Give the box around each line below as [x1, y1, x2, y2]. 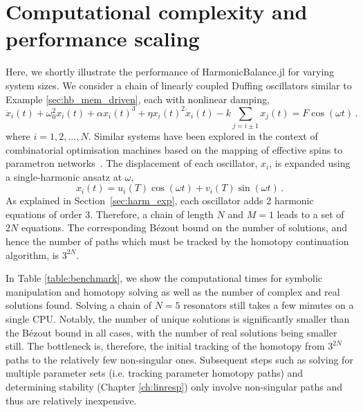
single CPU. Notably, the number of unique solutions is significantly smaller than [6, 312, 350, 326]
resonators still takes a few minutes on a [183, 298, 354, 312]
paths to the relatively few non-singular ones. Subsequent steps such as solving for [6, 352, 353, 366]
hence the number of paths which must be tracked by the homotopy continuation [6, 234, 349, 249]
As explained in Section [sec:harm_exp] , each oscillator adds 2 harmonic [6, 193, 314, 208]
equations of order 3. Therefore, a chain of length [6, 206, 214, 221]
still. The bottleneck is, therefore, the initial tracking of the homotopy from [6, 339, 325, 353]
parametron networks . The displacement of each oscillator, [6, 156, 258, 170]
